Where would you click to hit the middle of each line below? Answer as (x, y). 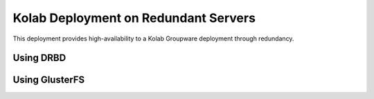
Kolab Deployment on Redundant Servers (134, 18)
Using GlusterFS (49, 80)
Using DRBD (39, 58)
